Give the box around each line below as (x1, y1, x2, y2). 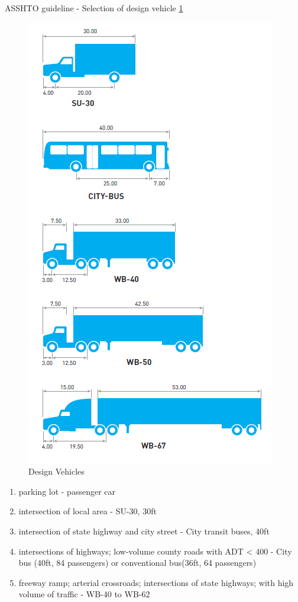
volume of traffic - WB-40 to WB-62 (18, 588, 150, 600)
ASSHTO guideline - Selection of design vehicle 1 (5, 2, 183, 14)
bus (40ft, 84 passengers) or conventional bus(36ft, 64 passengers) (18, 556, 257, 569)
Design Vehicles (28, 465, 85, 478)
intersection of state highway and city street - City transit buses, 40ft (18, 524, 270, 537)
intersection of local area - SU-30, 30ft (18, 505, 157, 517)
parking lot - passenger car (18, 485, 116, 497)
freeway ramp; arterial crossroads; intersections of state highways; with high (18, 576, 294, 588)
